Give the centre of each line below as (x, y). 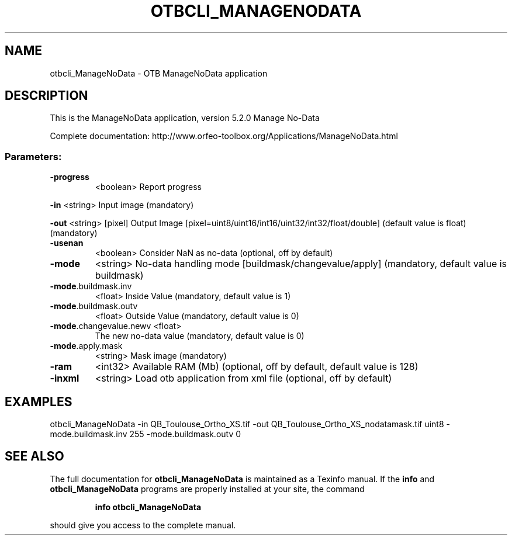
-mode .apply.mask (86, 346)
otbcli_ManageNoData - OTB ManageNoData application (159, 73)
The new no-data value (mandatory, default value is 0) (200, 336)
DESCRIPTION (46, 96)
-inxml (65, 378)
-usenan (67, 243)
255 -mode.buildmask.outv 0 (185, 434)
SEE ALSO (34, 456)
